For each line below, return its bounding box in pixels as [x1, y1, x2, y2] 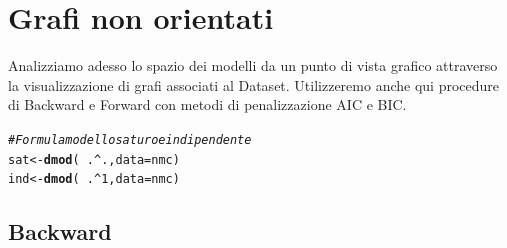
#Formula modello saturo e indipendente [8, 132, 252, 147]
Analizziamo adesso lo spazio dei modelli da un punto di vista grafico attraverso [8, 55, 498, 76]
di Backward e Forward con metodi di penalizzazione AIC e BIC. [8, 94, 407, 115]
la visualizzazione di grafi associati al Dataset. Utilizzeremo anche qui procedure [8, 74, 500, 95]
